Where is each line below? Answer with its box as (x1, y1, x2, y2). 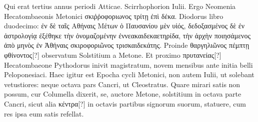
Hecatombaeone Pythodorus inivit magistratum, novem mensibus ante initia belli (4, 59, 253, 70)
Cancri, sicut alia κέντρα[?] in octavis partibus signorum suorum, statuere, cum (4, 98, 246, 109)
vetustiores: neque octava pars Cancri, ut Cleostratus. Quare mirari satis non (4, 79, 240, 89)
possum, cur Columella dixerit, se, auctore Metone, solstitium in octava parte (4, 89, 241, 99)
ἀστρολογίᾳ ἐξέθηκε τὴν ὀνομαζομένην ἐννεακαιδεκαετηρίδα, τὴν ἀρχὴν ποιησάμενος (4, 30, 250, 40)
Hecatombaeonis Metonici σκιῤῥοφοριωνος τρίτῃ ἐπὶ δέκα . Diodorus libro (4, 10, 223, 21)
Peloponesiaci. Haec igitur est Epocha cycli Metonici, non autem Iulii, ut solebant (4, 69, 254, 80)
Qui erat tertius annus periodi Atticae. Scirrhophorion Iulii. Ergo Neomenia (4, 1, 236, 11)
